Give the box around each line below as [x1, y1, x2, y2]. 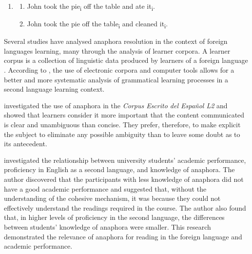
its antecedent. [4, 138, 47, 149]
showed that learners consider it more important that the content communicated [4, 110, 245, 120]
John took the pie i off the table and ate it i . [27, 1, 155, 12]
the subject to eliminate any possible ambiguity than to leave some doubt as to [4, 129, 240, 139]
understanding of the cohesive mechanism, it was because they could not [4, 193, 221, 203]
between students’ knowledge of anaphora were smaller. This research [4, 221, 211, 232]
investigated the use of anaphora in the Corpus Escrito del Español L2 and [4, 100, 228, 110]
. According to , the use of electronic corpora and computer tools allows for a [4, 65, 234, 75]
